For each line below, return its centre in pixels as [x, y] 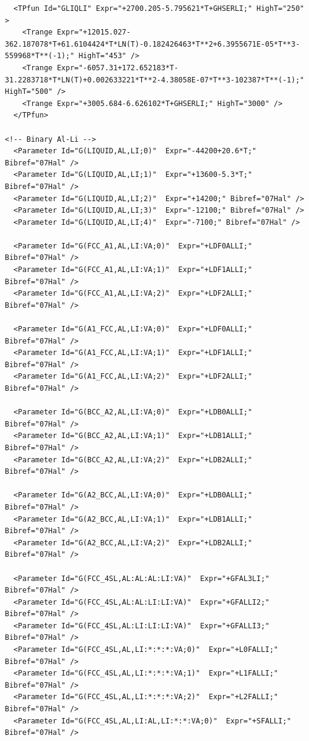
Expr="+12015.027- [94, 32]
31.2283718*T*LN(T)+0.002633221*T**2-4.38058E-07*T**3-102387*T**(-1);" [154, 80]
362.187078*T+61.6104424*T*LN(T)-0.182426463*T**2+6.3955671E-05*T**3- [152, 44]
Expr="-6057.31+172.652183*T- [118, 68]
